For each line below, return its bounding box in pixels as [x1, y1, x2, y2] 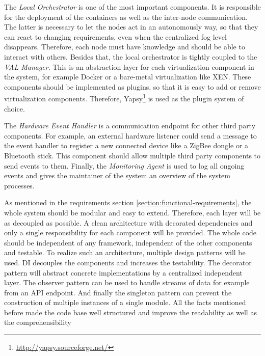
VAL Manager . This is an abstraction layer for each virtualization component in [4, 61, 254, 72]
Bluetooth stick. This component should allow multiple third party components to [4, 150, 261, 160]
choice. [4, 103, 25, 114]
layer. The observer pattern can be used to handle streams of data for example [4, 277, 250, 288]
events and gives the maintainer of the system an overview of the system [4, 170, 230, 181]
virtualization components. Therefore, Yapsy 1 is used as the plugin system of [4, 92, 244, 103]
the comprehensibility [4, 317, 71, 327]
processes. [4, 180, 35, 190]
